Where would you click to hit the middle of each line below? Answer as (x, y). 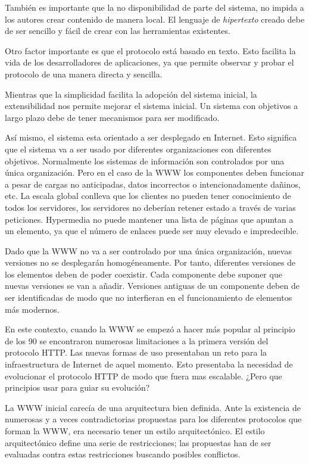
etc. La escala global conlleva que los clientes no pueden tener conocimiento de (148, 196)
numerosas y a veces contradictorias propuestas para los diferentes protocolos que (153, 419)
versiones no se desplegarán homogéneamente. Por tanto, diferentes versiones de (150, 262)
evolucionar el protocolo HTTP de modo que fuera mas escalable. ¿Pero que (143, 376)
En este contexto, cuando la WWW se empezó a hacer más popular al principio (150, 329)
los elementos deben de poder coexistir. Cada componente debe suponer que (143, 274)
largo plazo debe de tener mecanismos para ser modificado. (112, 117)
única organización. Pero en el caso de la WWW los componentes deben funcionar (154, 172)
